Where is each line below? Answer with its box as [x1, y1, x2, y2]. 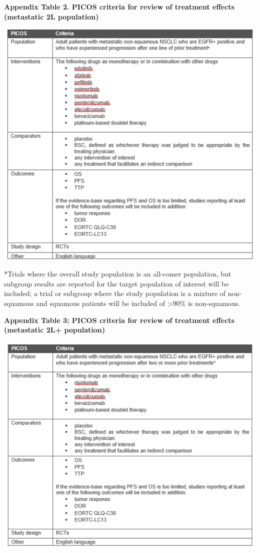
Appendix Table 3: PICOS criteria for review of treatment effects [4, 314, 234, 325]
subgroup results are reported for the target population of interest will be [4, 278, 229, 288]
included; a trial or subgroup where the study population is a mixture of [4, 288, 226, 298]
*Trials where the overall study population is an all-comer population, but [4, 268, 231, 279]
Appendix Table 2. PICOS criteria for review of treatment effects [4, 1, 234, 11]
